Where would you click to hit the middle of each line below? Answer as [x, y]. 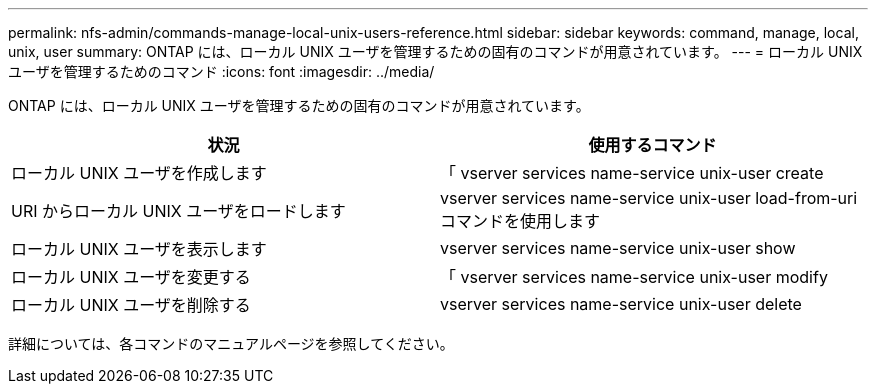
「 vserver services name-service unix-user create [632, 173]
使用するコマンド [652, 145]
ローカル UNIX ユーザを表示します [139, 249]
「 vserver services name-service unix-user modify [634, 277]
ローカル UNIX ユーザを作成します [139, 173]
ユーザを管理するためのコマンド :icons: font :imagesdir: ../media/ [221, 71]
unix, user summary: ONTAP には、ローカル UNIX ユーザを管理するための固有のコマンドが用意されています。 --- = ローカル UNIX [435, 51]
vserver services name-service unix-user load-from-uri [649, 198]
